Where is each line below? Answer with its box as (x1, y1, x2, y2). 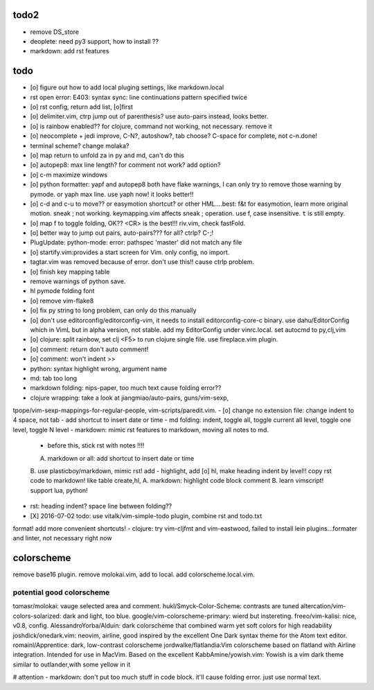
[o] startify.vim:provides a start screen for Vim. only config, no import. (30, 248, 230, 256)
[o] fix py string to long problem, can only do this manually (30, 306, 197, 315)
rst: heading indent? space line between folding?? (30, 502, 172, 511)
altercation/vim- (300, 602, 346, 610)
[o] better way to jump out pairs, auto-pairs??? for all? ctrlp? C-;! (30, 229, 214, 237)
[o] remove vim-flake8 (30, 297, 94, 305)
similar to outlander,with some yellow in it (12, 660, 131, 669)
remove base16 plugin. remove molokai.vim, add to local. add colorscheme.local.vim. (12, 570, 256, 578)
